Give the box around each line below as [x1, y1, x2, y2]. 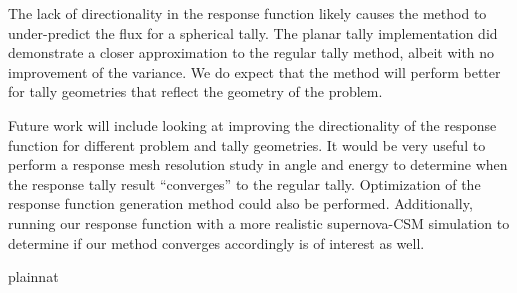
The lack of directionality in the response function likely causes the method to [8, 3, 487, 23]
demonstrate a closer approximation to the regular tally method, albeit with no [8, 42, 495, 63]
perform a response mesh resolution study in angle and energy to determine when [8, 154, 508, 175]
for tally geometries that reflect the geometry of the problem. [8, 81, 383, 102]
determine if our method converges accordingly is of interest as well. [8, 232, 425, 253]
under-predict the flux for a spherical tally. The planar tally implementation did [8, 22, 498, 43]
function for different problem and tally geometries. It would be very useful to [8, 134, 486, 155]
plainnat [8, 266, 59, 287]
